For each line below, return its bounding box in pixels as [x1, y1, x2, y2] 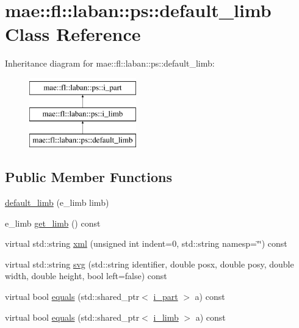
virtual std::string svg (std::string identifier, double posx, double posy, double [5, 257, 294, 270]
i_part [153, 290, 178, 303]
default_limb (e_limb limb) [5, 196, 109, 209]
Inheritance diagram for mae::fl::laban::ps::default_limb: [5, 57, 215, 70]
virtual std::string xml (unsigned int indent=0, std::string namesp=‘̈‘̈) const [5, 237, 287, 250]
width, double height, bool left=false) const [5, 269, 167, 282]
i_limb [153, 310, 179, 323]
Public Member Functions [5, 167, 172, 186]
